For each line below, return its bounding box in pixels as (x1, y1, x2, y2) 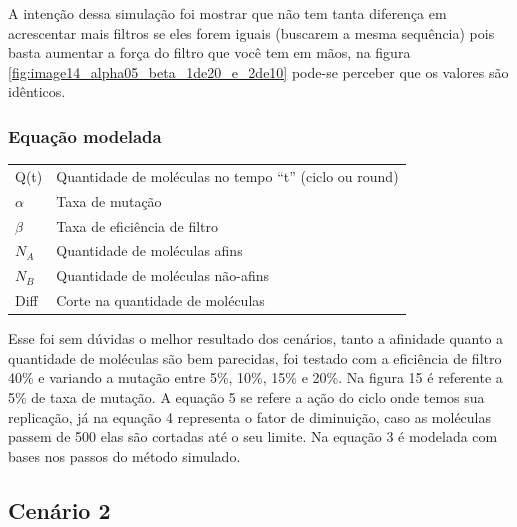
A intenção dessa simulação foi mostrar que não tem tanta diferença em (8, 3, 447, 23)
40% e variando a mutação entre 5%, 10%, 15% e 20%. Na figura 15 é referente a (8, 367, 503, 388)
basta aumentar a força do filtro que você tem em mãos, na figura (8, 42, 411, 63)
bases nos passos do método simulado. (8, 445, 241, 466)
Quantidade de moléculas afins (56, 240, 243, 261)
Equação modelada (8, 123, 162, 148)
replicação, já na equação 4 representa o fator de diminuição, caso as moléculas (8, 406, 492, 427)
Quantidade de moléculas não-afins (56, 265, 270, 286)
